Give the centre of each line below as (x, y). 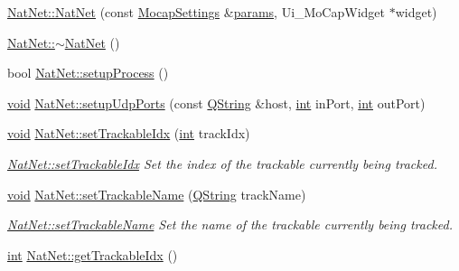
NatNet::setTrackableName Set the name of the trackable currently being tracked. (230, 224)
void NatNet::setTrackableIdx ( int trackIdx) (129, 133)
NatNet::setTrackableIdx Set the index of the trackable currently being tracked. (222, 163)
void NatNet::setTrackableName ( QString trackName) (157, 194)
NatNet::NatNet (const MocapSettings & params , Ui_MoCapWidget (196, 12)
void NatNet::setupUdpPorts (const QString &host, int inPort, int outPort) (216, 103)
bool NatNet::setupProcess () (88, 73)
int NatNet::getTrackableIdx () (93, 254)
